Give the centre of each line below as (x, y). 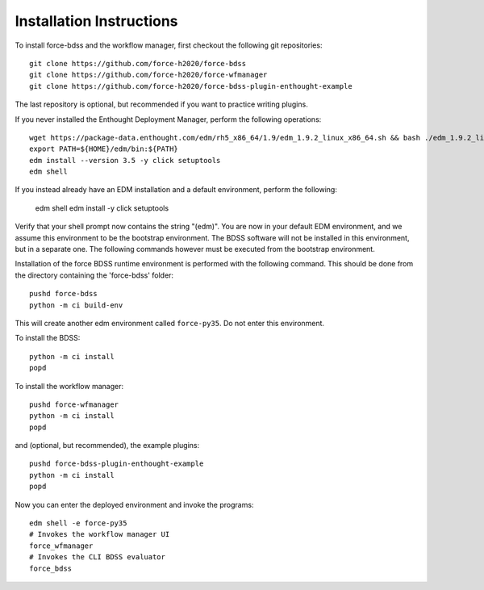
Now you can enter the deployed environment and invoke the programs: (134, 504)
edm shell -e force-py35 (78, 523)
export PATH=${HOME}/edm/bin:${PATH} (104, 149)
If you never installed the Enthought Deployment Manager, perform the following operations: (168, 119)
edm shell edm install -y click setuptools (102, 208)
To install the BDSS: (48, 338)
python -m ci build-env (76, 305)
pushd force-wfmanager (74, 404)
